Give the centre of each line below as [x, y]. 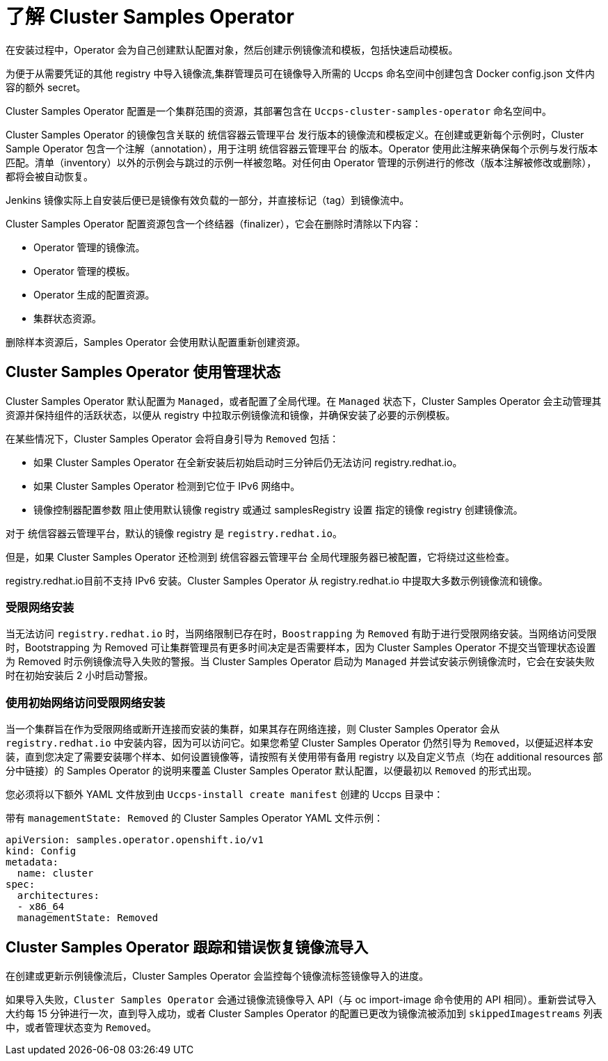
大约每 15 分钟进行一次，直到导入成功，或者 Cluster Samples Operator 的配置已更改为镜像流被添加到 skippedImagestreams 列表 [304, 1013]
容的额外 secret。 [46, 87]
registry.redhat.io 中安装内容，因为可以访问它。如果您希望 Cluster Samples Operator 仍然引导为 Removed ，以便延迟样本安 [299, 743]
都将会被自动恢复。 [49, 176]
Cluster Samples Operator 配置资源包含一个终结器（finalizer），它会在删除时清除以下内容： [214, 223]
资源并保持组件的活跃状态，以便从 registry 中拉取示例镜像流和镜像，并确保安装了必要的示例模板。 [231, 415]
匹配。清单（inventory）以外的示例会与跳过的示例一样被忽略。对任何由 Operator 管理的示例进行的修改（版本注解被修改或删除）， [301, 162]
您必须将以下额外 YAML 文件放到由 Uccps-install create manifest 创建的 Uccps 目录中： [225, 795]
